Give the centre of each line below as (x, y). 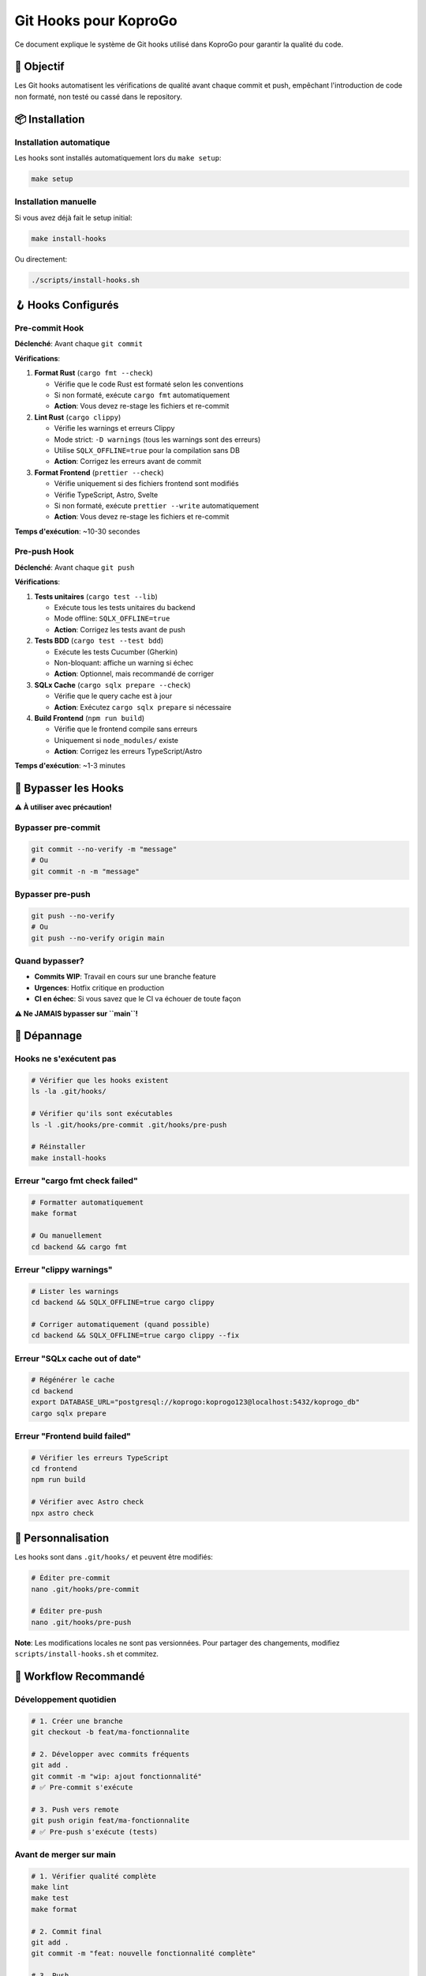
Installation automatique (62, 142)
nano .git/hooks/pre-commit (85, 1589)
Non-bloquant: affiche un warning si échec (124, 662)
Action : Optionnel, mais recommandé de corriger (134, 674)
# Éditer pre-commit (71, 1578)
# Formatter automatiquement (88, 1202)
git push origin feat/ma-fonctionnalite (110, 1821)
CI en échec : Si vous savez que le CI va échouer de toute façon (138, 999)
